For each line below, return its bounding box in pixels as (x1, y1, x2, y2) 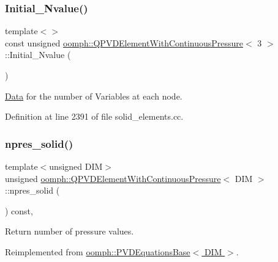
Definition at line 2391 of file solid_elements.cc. (5, 110, 184, 123)
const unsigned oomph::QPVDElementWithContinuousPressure (5, 36, 244, 49)
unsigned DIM (49, 160, 103, 172)
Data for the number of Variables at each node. (5, 89, 182, 102)
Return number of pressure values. (5, 225, 134, 238)
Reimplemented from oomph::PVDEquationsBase (5, 245, 190, 258)
